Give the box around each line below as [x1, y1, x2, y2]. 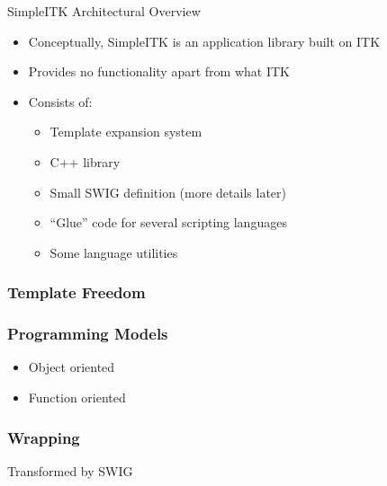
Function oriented [28, 388, 126, 406]
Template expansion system [49, 122, 202, 141]
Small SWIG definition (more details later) [49, 182, 286, 201]
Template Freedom [7, 281, 146, 304]
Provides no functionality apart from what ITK [28, 62, 290, 81]
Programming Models [7, 323, 168, 345]
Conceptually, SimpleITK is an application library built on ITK [28, 31, 381, 50]
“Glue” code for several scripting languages [49, 213, 287, 232]
